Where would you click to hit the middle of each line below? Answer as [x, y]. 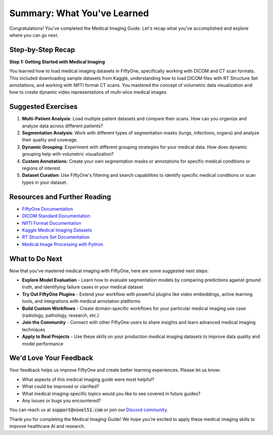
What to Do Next [36, 258]
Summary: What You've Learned [79, 13]
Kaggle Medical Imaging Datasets [57, 230]
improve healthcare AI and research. [47, 426]
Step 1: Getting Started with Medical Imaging [57, 62]
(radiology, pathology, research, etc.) [61, 315]
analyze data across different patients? [62, 126]
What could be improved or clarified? [61, 386]
